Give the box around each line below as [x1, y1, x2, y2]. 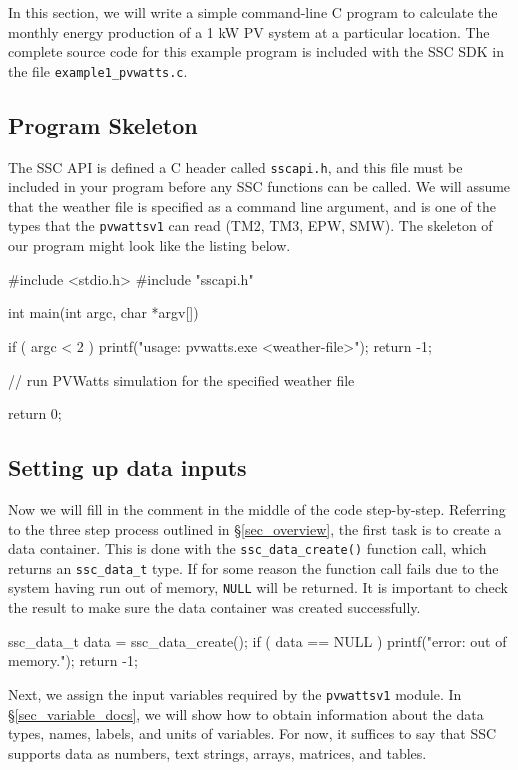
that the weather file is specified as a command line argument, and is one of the [8, 195, 497, 216]
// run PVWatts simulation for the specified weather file [8, 369, 355, 390]
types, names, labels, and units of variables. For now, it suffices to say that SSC [8, 723, 497, 744]
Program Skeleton [8, 109, 198, 140]
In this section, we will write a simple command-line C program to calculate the [8, 2, 498, 22]
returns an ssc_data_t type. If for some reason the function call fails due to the [8, 557, 499, 578]
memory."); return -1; [8, 650, 138, 671]
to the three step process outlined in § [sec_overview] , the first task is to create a [8, 518, 502, 539]
